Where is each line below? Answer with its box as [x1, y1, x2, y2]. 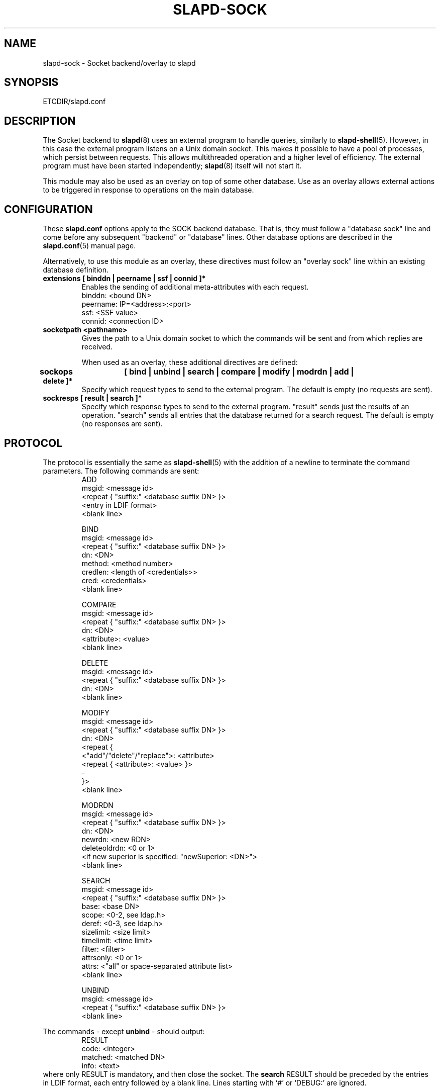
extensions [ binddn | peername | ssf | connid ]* [43, 274, 206, 283]
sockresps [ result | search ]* [43, 394, 142, 403]
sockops [39, 367, 73, 377]
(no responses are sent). [81, 419, 163, 428]
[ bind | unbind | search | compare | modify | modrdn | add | [124, 367, 354, 377]
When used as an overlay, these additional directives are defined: [81, 358, 298, 367]
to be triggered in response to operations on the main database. [43, 186, 254, 195]
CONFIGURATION [4, 203, 93, 216]
